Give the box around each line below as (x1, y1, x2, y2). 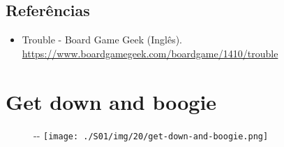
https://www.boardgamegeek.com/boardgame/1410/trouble (22, 45, 278, 60)
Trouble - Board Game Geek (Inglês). (22, 32, 182, 47)
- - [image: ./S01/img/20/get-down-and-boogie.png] (33, 127, 269, 142)
